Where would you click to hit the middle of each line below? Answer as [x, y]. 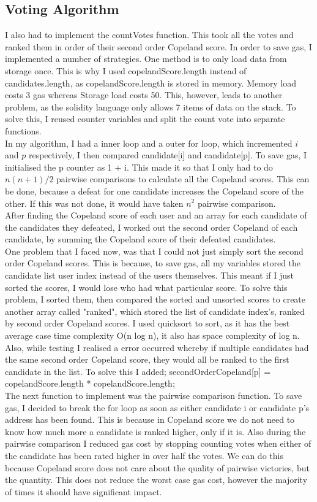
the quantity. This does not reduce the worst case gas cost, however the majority [156, 480]
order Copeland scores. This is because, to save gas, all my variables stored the [153, 263]
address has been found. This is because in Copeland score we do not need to [150, 419]
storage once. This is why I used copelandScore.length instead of [126, 70]
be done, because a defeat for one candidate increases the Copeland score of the [155, 191]
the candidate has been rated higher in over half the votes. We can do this [144, 455]
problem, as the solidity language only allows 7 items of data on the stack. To [151, 106]
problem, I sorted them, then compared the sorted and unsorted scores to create [155, 299]
